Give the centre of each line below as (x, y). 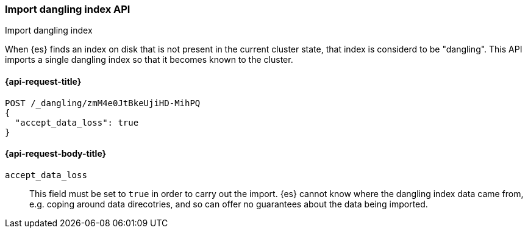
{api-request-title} (43, 81)
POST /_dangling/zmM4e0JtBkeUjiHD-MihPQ (103, 103)
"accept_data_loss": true (77, 122)
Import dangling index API (68, 9)
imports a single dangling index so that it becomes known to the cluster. (149, 60)
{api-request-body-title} (56, 154)
